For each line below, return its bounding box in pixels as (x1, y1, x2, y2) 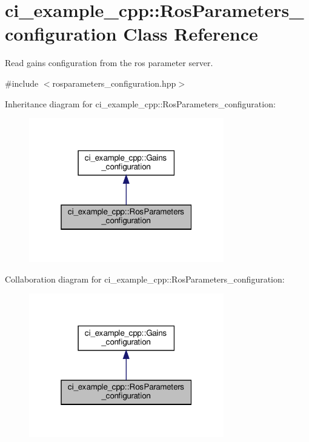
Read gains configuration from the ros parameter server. (5, 56, 213, 69)
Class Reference (123, 21, 258, 46)
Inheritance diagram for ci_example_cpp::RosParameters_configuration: (5, 97, 276, 110)
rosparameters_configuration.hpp (52, 76, 176, 89)
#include (5, 76, 39, 89)
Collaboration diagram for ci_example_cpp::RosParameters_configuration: (5, 272, 285, 285)
